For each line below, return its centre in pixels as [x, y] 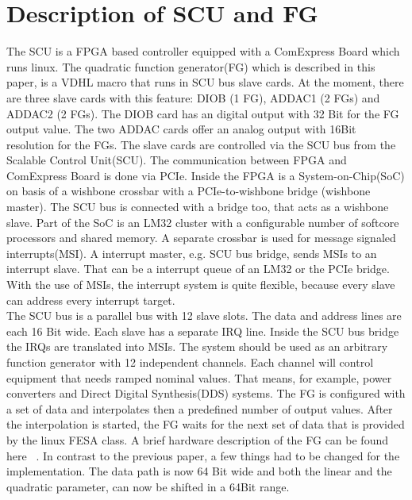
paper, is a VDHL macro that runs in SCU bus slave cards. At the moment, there [205, 82]
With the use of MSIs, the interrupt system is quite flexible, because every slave [201, 285]
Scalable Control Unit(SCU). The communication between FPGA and [177, 160]
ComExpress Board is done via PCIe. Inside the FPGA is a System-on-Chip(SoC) [206, 175]
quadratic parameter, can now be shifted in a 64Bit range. [148, 486]
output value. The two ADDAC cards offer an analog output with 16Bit [181, 129]
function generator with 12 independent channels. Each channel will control [190, 362]
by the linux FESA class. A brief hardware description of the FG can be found [197, 439]
